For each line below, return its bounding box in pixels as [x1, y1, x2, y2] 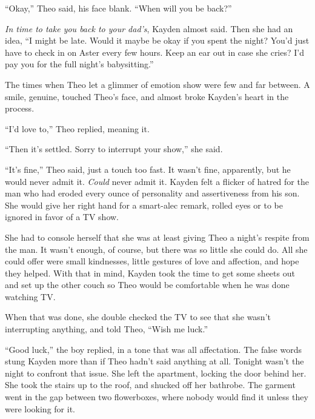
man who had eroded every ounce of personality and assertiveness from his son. [5, 187, 300, 199]
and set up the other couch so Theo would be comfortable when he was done [5, 278, 290, 291]
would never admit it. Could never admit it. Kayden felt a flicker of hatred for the [5, 175, 309, 187]
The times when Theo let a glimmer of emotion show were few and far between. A [5, 78, 310, 90]
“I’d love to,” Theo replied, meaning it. [5, 122, 150, 135]
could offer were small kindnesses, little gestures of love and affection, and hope [5, 255, 299, 267]
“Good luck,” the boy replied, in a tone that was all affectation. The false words [5, 343, 302, 355]
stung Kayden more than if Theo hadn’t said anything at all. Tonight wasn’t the [5, 355, 304, 367]
